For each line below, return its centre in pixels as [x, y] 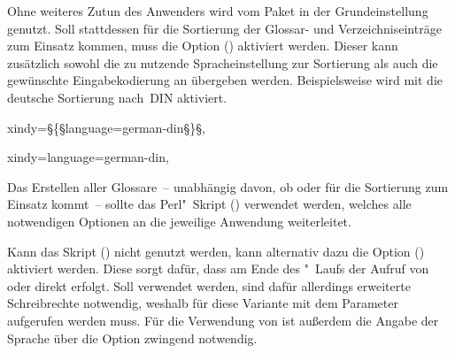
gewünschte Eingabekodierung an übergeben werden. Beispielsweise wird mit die [225, 80]
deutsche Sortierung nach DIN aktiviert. [117, 97]
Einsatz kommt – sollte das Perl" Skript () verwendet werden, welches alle [209, 204]
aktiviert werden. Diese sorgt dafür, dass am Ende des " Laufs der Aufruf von [218, 269]
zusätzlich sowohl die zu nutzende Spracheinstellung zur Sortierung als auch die [223, 62]
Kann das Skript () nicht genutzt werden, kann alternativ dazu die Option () [216, 251]
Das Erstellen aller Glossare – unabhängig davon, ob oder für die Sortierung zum [228, 186]
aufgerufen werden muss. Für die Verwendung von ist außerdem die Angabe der [223, 320]
